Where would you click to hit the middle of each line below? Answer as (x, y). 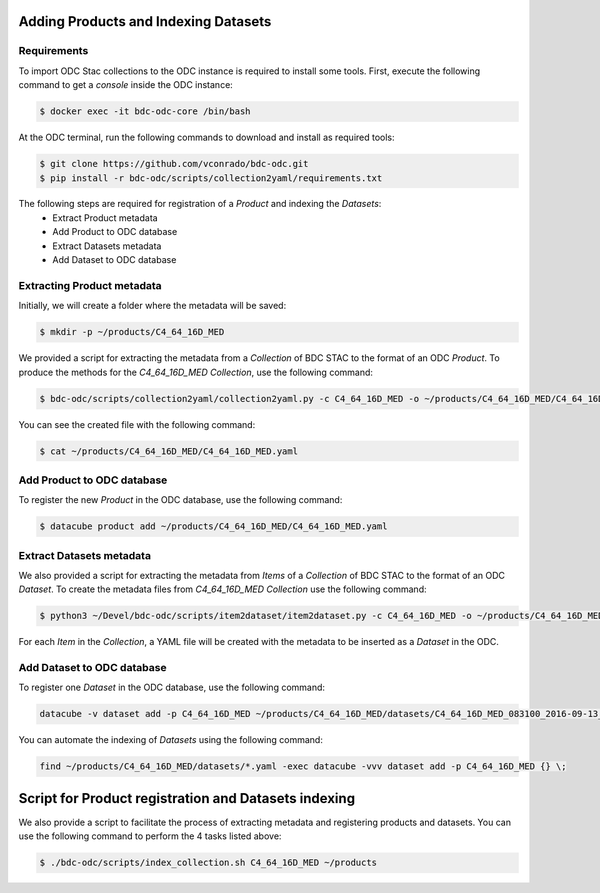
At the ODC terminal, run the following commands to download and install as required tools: (206, 137)
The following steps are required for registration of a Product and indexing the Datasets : (200, 204)
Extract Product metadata (105, 217)
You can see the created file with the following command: (137, 424)
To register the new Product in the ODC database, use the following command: (180, 500)
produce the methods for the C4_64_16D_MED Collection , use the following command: (196, 372)
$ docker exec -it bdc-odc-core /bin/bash (145, 111)
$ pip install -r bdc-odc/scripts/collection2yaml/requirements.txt (211, 178)
